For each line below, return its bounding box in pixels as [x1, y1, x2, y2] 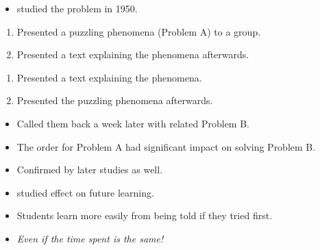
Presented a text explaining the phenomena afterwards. [16, 47, 249, 62]
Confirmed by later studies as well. [16, 162, 163, 177]
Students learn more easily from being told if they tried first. [16, 208, 273, 223]
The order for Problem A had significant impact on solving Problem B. [16, 139, 316, 153]
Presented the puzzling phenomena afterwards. [16, 93, 213, 108]
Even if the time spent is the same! [16, 231, 164, 245]
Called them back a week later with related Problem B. [16, 116, 249, 130]
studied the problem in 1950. [16, 1, 138, 15]
